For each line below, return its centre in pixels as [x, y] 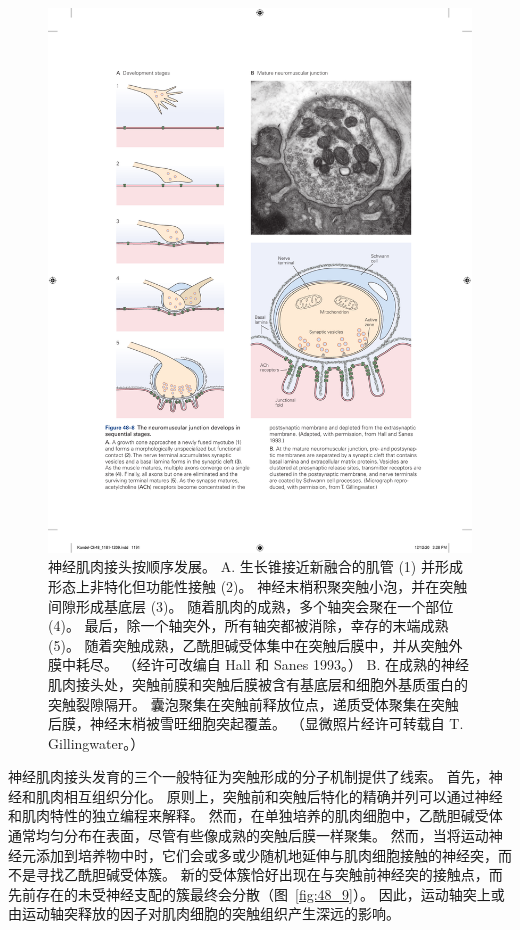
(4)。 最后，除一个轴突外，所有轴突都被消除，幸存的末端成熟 [248, 625]
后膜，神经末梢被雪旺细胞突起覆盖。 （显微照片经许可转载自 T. [256, 723]
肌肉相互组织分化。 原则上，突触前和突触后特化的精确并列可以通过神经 [269, 795]
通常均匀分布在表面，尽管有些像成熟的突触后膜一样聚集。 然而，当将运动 [248, 835]
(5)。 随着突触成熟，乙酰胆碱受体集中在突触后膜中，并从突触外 [255, 644]
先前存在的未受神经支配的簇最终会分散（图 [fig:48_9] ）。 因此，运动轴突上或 [256, 893]
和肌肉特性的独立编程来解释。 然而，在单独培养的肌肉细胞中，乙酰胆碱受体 [255, 815]
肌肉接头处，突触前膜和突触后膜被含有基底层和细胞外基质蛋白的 [258, 683]
